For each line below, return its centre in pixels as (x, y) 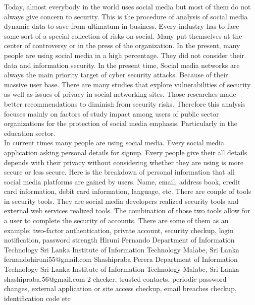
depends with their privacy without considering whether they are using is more (124, 162)
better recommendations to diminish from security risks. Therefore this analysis (125, 103)
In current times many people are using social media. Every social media (114, 143)
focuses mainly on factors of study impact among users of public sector (112, 113)
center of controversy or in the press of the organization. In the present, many (122, 45)
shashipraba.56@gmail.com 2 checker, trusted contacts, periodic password (115, 278)
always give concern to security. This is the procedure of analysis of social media (126, 16)
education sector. (30, 133)
